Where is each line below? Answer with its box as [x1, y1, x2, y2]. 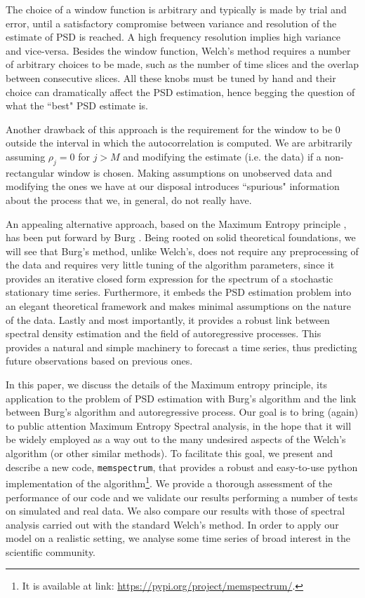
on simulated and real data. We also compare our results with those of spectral [6, 503, 345, 518]
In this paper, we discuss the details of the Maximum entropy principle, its [6, 377, 327, 392]
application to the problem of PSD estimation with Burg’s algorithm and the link [6, 390, 357, 405]
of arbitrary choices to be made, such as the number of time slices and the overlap [6, 57, 359, 72]
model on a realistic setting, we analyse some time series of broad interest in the [6, 531, 351, 545]
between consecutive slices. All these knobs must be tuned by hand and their [6, 70, 336, 85]
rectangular [6, 165, 55, 179]
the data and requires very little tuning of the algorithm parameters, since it [6, 257, 335, 272]
